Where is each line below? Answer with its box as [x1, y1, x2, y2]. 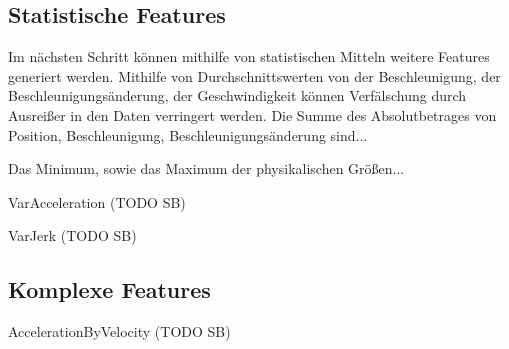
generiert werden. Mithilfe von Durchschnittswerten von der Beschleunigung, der [8, 65, 501, 86]
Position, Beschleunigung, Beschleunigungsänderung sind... [8, 124, 368, 145]
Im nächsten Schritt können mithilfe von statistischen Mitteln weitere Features [8, 46, 490, 67]
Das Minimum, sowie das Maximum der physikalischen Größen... [8, 158, 405, 179]
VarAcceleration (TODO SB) [8, 191, 186, 212]
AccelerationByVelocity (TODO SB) [8, 321, 231, 342]
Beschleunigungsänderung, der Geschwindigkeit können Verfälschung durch [8, 85, 467, 106]
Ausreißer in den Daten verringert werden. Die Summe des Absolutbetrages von [8, 104, 497, 125]
